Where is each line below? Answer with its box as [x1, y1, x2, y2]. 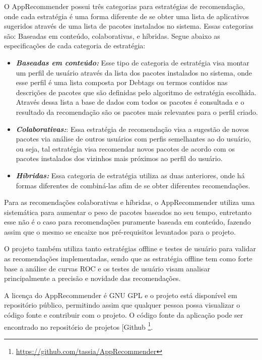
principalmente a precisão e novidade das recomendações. [4, 273, 181, 283]
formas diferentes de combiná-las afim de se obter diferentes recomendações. [16, 180, 250, 190]
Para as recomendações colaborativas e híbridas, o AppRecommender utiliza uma [4, 197, 255, 207]
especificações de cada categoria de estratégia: [4, 40, 146, 51]
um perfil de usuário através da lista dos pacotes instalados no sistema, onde [16, 67, 252, 78]
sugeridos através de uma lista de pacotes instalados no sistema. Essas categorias [4, 21, 253, 31]
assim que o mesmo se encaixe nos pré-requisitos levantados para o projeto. [4, 226, 236, 237]
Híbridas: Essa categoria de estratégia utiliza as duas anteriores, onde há [16, 170, 245, 180]
